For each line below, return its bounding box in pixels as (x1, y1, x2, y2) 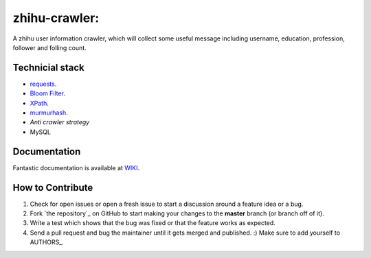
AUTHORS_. (30, 238, 65, 246)
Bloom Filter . (30, 89, 65, 97)
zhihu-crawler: (12, 10, 100, 25)
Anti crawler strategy (30, 118, 90, 126)
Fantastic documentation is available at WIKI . (12, 163, 140, 172)
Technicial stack (12, 62, 85, 73)
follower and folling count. (12, 43, 87, 51)
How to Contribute (12, 182, 93, 193)
